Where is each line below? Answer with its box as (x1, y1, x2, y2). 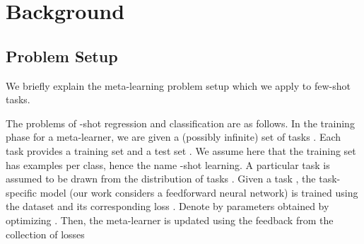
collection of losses (6, 226, 85, 241)
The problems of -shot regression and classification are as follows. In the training (6, 115, 355, 130)
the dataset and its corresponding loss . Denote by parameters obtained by (6, 199, 329, 214)
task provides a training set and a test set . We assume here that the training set (6, 143, 356, 158)
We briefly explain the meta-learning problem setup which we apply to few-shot (6, 78, 351, 93)
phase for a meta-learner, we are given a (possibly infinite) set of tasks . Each (6, 129, 341, 144)
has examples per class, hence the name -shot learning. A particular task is (6, 157, 330, 172)
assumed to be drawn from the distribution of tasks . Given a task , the (6, 171, 316, 186)
